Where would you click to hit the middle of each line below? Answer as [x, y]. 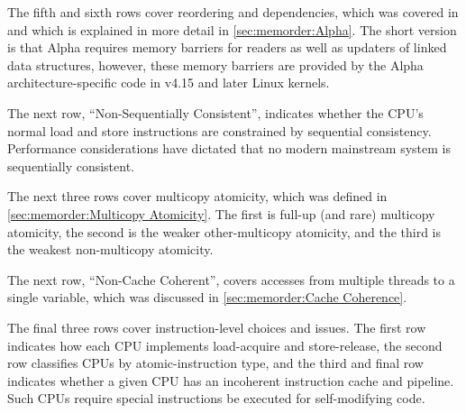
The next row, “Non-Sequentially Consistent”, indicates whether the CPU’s [215, 112]
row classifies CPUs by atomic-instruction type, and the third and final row [215, 363]
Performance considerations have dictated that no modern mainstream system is [229, 148]
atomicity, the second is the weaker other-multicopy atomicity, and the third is [224, 231]
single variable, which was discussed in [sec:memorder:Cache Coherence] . [207, 297]
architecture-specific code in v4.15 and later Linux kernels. [169, 83]
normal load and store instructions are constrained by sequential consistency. [219, 130]
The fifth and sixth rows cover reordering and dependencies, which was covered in [233, 12]
